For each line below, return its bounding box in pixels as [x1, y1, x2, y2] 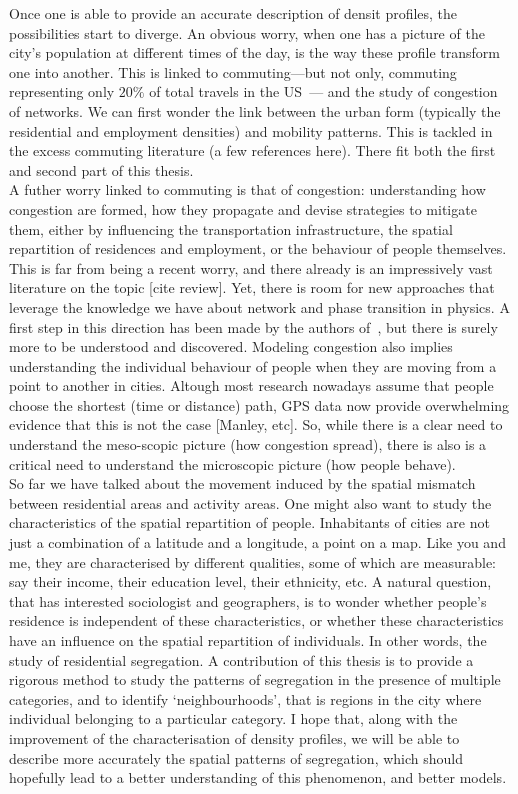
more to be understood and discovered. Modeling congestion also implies [9, 336, 453, 357]
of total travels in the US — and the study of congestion [149, 81, 498, 102]
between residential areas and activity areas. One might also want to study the [9, 492, 492, 513]
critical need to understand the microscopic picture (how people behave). [9, 453, 456, 474]
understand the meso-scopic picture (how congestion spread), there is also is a [9, 434, 487, 455]
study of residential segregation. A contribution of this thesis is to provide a [9, 649, 474, 670]
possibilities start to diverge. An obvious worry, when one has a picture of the [9, 22, 485, 43]
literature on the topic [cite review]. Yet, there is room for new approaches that [9, 277, 495, 298]
